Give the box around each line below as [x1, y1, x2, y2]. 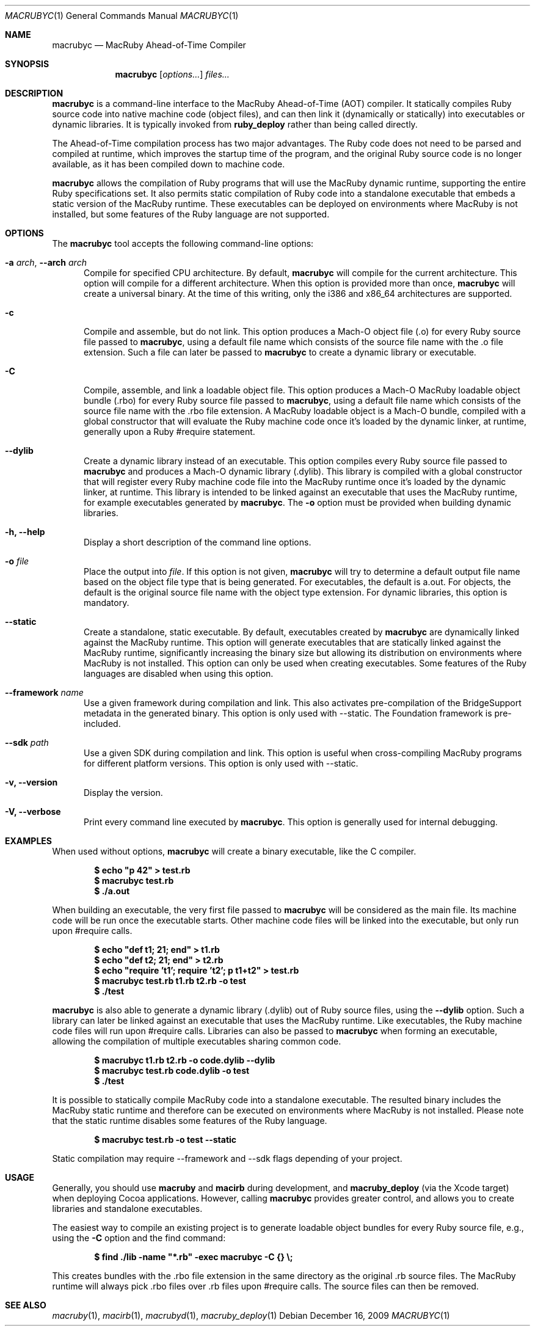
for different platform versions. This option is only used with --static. [84, 758, 358, 768]
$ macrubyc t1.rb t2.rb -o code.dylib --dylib [94, 1055, 275, 1065]
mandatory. [84, 597, 129, 608]
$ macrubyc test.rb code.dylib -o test [94, 1065, 250, 1076]
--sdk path [5, 737, 49, 748]
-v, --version [5, 777, 58, 787]
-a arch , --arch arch [5, 257, 87, 268]
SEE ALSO [5, 1300, 46, 1310]
